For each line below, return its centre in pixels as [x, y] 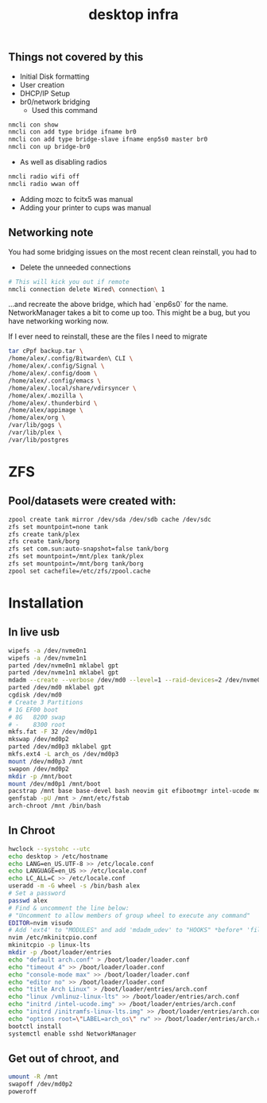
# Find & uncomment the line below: [69, 908]
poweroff [23, 1092]
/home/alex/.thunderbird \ [53, 403]
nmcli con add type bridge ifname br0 [72, 132]
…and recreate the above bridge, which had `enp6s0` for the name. [118, 305]
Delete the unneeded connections [75, 267]
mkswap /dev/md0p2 [39, 740]
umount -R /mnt [33, 1077]
